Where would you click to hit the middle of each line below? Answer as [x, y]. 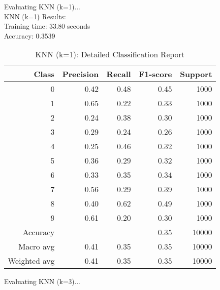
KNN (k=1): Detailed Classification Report [110, 54]
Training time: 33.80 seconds [47, 26]
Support [196, 74]
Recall [119, 74]
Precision [80, 74]
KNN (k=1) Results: [35, 16]
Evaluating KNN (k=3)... [42, 281]
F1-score [155, 74]
